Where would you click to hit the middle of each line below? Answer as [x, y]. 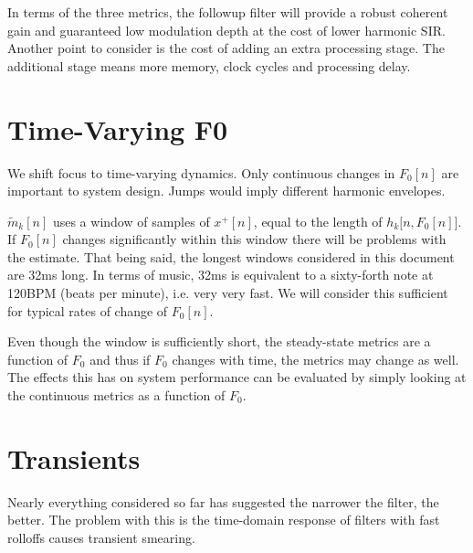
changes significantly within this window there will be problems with [254, 239]
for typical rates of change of [88, 310]
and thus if [120, 359]
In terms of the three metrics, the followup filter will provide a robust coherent [228, 12]
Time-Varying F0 [118, 128]
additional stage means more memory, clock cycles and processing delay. [209, 65]
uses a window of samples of [131, 221]
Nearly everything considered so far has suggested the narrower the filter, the [223, 501]
